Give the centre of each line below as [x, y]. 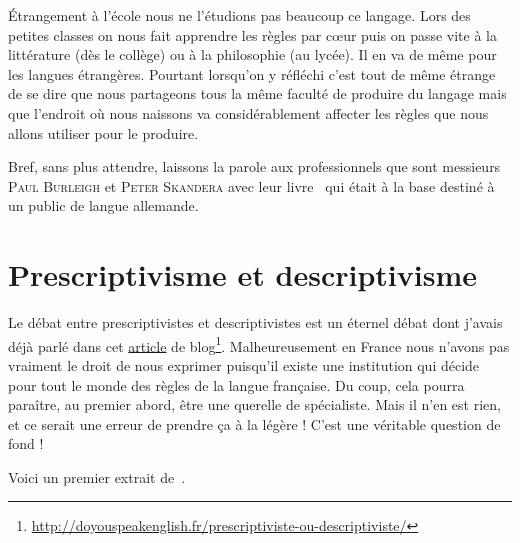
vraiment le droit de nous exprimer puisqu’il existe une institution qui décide [244, 364]
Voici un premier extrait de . [97, 476]
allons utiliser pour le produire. [103, 132]
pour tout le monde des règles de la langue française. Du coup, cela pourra [236, 384]
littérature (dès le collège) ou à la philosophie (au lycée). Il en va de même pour [252, 54]
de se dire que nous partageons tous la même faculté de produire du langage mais [257, 93]
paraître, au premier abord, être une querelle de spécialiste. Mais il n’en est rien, [254, 404]
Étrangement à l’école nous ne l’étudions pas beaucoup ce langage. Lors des [239, 15]
